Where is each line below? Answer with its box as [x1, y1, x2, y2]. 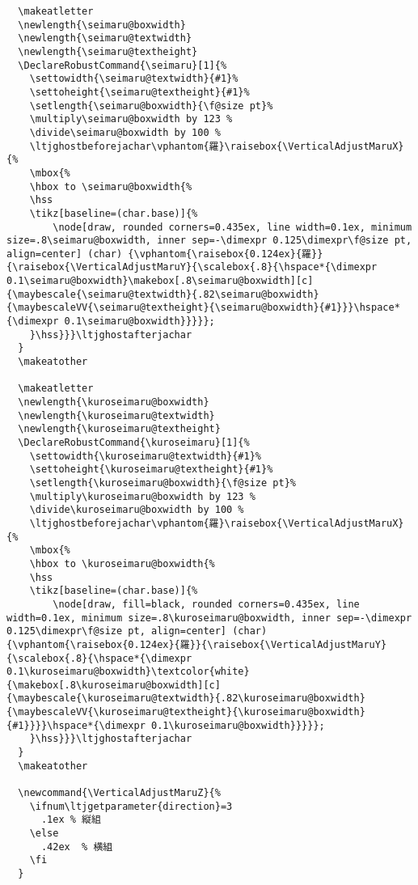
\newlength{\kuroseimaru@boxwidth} [18, 396, 209, 409]
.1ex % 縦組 [40, 814, 101, 826]
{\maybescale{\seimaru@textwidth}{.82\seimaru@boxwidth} [6, 288, 319, 300]
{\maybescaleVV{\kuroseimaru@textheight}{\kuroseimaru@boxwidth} [6, 706, 365, 718]
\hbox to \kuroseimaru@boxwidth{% [29, 557, 215, 570]
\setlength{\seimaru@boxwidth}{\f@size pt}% [29, 100, 273, 112]
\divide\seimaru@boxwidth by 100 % [29, 126, 221, 138]
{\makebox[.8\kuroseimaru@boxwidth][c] [6, 679, 221, 691]
